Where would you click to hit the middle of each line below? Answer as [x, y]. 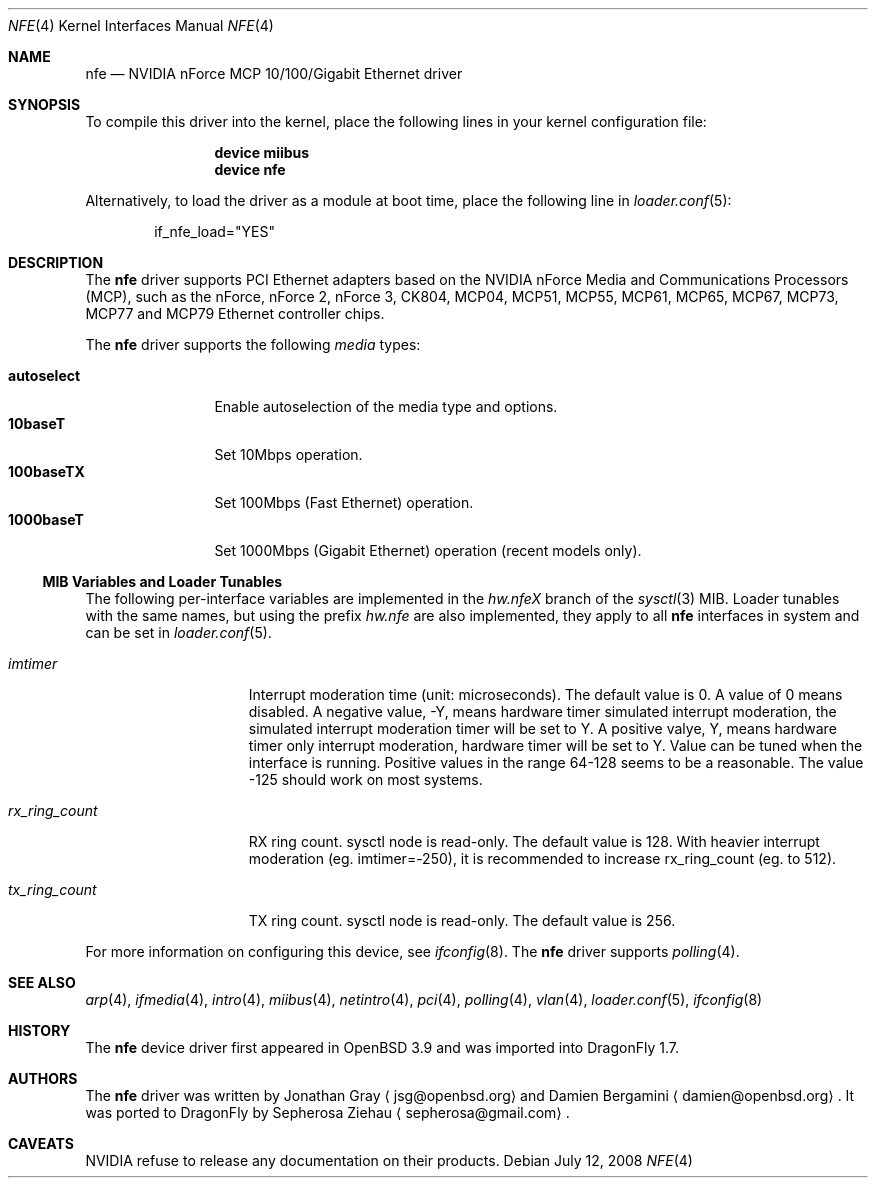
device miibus [262, 152]
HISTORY [39, 1030]
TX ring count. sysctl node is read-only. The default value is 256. [462, 920]
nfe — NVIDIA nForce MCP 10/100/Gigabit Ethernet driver [274, 73]
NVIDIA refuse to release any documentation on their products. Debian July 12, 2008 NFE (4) [389, 1160]
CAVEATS [41, 1143]
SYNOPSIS [44, 104]
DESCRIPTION [56, 262]
